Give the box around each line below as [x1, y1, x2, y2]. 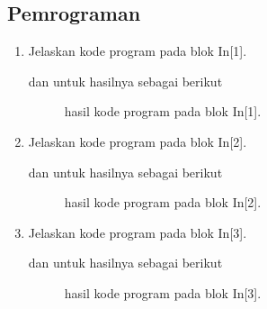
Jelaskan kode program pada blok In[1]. [28, 41, 247, 60]
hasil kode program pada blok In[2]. [64, 193, 262, 212]
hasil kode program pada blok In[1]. [64, 102, 262, 121]
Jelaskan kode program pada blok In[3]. [28, 223, 247, 241]
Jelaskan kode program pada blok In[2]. [28, 132, 247, 150]
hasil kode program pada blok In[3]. [64, 283, 262, 302]
